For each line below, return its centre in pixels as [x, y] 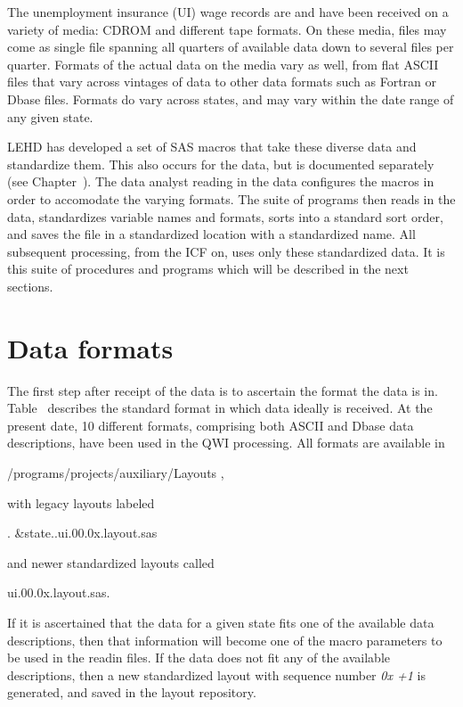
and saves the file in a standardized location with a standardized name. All [211, 234]
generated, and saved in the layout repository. [132, 692]
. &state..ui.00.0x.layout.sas [82, 533]
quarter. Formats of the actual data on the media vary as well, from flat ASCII [223, 64]
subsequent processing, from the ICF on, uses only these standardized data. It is [226, 251]
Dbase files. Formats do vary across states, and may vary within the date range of [231, 99]
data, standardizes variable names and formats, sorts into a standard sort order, [225, 216]
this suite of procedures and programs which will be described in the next [208, 269]
